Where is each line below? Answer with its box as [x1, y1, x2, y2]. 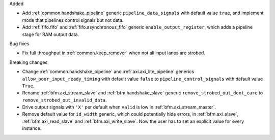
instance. [22, 125, 42, 131]
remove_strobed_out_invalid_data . [22, 97, 107, 103]
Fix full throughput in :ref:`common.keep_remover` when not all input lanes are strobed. [22, 50, 206, 56]
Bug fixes [9, 41, 30, 47]
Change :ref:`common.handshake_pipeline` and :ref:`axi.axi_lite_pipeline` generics [22, 68, 195, 75]
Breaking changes [9, 59, 48, 65]
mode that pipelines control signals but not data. [22, 17, 124, 23]
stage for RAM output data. [22, 31, 79, 38]
